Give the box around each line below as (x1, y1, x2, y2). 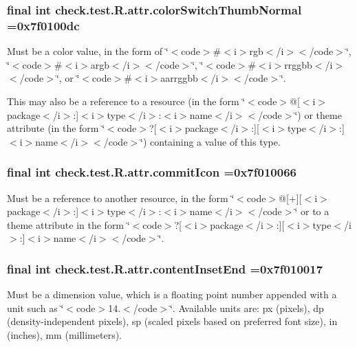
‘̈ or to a (294, 204, 329, 219)
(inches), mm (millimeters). (7, 327, 122, 342)
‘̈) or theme (294, 107, 342, 122)
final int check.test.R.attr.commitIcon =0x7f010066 (7, 164, 296, 181)
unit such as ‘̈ (7, 300, 64, 315)
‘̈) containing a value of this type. (140, 134, 281, 148)
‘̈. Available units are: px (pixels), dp (169, 300, 324, 315)
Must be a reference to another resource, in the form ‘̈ (7, 190, 235, 205)
